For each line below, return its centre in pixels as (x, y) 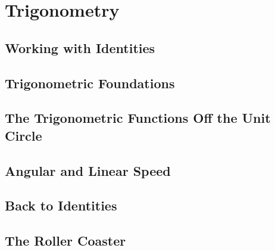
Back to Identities (61, 205)
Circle (24, 135)
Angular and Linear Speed (88, 170)
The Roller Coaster (65, 241)
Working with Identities (80, 47)
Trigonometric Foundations (90, 83)
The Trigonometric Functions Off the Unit (138, 118)
